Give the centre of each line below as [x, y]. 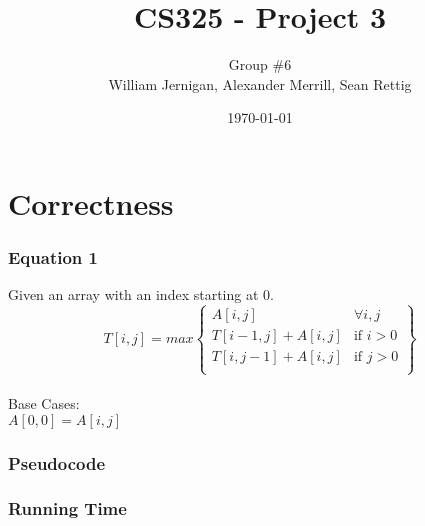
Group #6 [260, 64]
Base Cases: [44, 403]
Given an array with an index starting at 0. [141, 294]
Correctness [91, 202]
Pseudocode [57, 462]
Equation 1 [53, 257]
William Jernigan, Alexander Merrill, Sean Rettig [260, 83]
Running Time [67, 508]
